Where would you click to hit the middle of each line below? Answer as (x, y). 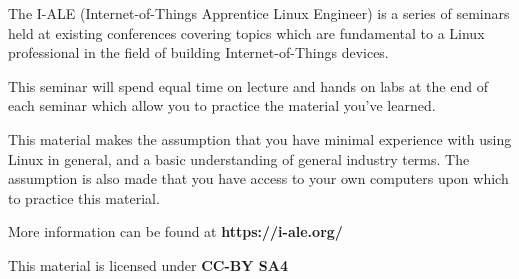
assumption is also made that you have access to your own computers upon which (258, 178)
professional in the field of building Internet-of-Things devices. (198, 52)
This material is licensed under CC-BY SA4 (148, 264)
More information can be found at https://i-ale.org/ (175, 231)
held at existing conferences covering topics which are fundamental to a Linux (246, 32)
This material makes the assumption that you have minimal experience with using (260, 138)
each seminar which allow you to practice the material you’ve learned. (222, 105)
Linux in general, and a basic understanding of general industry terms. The (239, 158)
